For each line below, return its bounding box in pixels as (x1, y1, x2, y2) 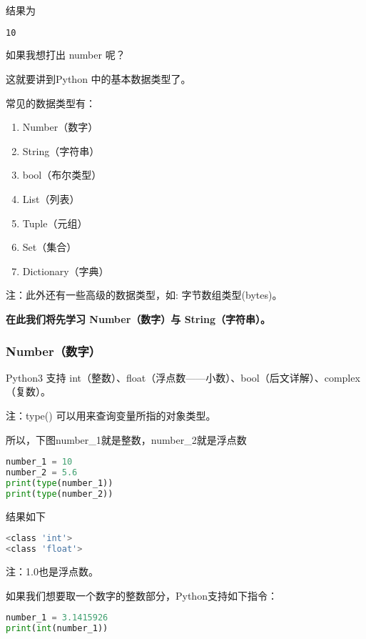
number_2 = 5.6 (6, 467, 78, 478)
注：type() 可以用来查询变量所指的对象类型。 (6, 408, 216, 422)
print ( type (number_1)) (6, 477, 113, 488)
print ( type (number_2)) (6, 488, 113, 499)
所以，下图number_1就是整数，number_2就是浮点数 (6, 432, 247, 447)
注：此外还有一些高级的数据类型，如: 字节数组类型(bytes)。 (6, 287, 283, 302)
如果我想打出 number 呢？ (6, 47, 126, 62)
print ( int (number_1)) (6, 623, 108, 634)
